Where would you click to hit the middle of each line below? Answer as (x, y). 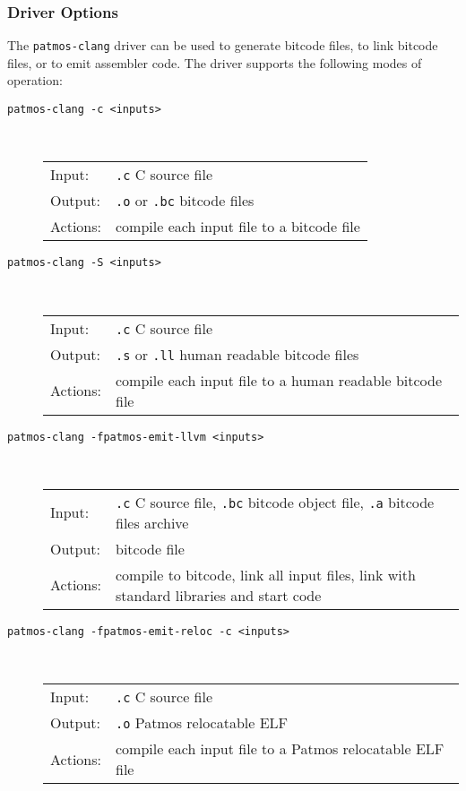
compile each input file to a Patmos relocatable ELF (280, 749)
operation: (35, 80)
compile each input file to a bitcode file (237, 227)
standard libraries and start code (218, 595)
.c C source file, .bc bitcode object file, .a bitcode (275, 502)
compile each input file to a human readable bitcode (279, 380)
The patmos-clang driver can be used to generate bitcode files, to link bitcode (223, 45)
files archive (152, 522)
